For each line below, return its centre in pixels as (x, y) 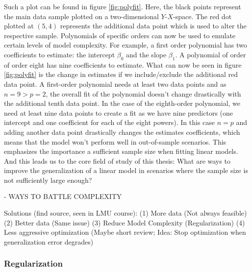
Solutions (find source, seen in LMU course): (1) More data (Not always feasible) (126, 213)
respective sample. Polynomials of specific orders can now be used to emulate (120, 35)
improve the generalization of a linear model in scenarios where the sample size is (126, 170)
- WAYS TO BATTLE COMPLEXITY (63, 196)
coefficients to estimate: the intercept (60, 54)
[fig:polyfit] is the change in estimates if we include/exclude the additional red (121, 74)
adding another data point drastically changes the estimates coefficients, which (122, 132)
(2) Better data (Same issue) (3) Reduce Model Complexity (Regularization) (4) (125, 222)
